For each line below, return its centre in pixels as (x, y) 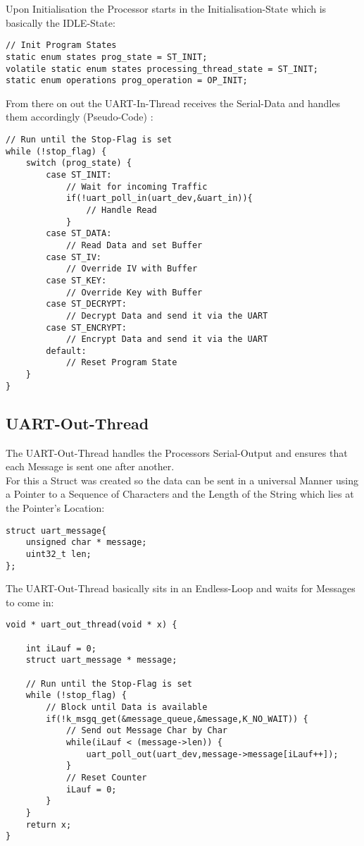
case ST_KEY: (76, 280)
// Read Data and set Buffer (134, 245)
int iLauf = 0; (61, 648)
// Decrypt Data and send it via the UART (167, 315)
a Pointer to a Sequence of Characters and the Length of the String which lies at (180, 494)
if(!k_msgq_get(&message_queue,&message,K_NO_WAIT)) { (177, 719)
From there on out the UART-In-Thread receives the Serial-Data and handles (173, 103)
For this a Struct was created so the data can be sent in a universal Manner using (182, 480)
